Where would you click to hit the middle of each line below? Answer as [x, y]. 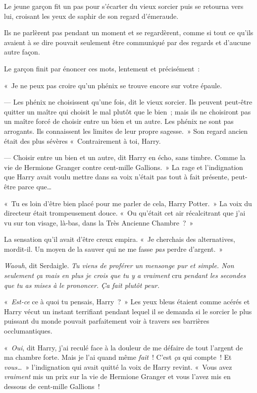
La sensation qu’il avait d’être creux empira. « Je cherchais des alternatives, [120, 239]
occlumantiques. [28, 331]
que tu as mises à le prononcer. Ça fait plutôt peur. [82, 285]
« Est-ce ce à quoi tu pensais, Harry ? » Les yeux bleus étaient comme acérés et [127, 302]
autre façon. [22, 52]
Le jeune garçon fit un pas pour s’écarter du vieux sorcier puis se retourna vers [124, 6]
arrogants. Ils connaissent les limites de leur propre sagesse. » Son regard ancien [126, 131]
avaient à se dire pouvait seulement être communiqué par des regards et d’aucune [128, 42]
